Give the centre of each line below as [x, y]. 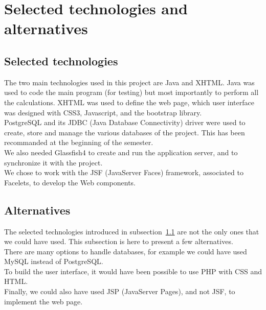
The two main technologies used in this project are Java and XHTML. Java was [129, 82]
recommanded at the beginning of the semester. [79, 142]
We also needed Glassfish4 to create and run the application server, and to [121, 152]
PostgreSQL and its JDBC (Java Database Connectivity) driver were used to [125, 122]
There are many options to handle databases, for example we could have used [126, 251]
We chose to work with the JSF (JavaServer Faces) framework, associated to [124, 172]
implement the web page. [43, 301]
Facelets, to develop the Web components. [70, 182]
